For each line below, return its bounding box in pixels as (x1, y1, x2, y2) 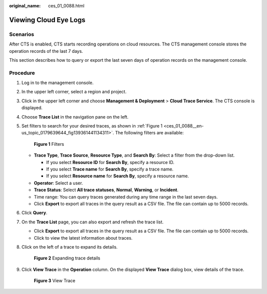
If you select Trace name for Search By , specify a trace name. (46, 166, 174, 172)
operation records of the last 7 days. (9, 48, 84, 54)
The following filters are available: (115, 130, 184, 136)
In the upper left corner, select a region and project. (21, 89, 127, 95)
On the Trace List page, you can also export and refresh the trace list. (21, 219, 164, 225)
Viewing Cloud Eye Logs (9, 15, 86, 24)
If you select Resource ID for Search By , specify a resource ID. (46, 159, 175, 165)
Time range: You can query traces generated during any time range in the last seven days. (34, 194, 218, 200)
